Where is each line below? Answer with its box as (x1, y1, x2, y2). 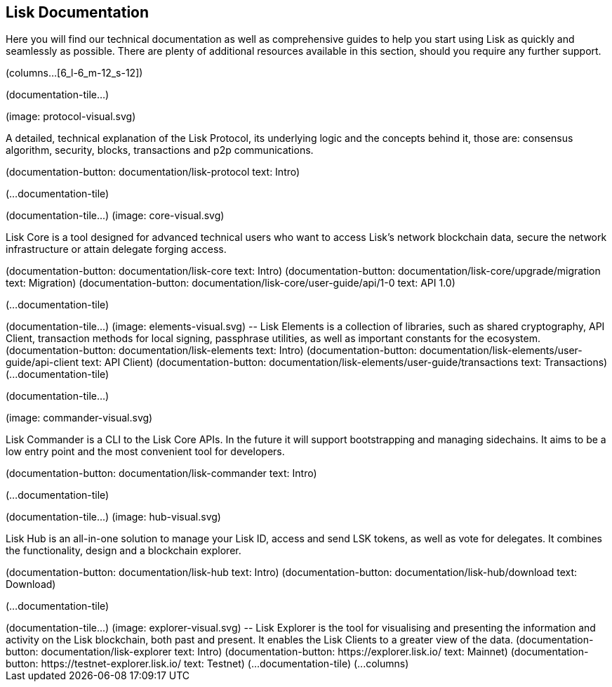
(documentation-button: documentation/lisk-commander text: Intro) (6, 467, 317, 480)
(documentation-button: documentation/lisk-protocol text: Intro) (6, 166, 300, 178)
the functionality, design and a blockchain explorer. (6, 544, 241, 557)
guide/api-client (6, 356, 79, 369)
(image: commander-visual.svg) (6, 412, 153, 424)
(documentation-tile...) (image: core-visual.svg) (6, 209, 225, 222)
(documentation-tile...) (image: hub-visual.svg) (6, 511, 221, 523)
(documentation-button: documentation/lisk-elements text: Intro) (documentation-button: (6, 344, 417, 357)
